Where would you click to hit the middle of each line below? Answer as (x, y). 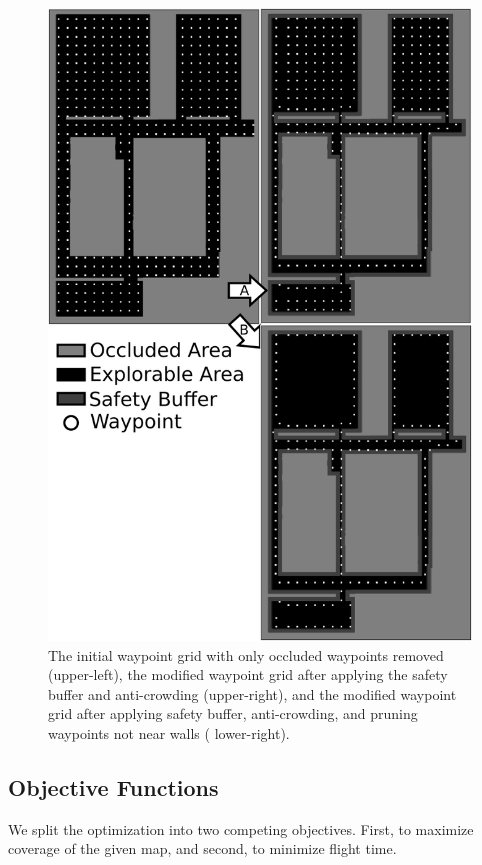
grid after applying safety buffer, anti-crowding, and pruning (233, 713)
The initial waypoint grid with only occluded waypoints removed (246, 654)
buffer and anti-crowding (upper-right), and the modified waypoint (252, 693)
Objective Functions (113, 786)
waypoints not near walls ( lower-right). (169, 732)
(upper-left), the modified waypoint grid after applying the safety (248, 674)
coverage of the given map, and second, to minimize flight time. (202, 848)
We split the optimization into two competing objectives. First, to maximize (241, 828)
